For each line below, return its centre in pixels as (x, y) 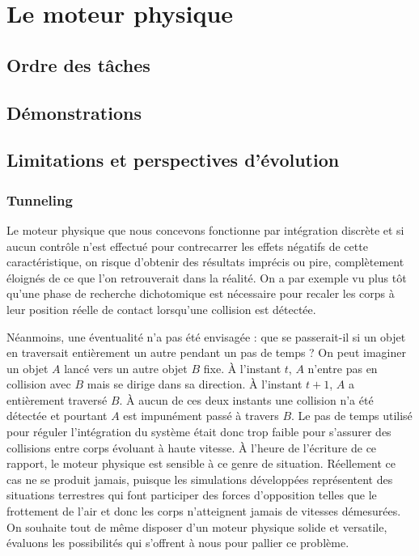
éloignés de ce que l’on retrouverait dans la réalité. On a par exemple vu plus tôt (207, 277)
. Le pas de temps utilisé (352, 416)
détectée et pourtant (57, 416)
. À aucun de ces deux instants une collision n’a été (246, 399)
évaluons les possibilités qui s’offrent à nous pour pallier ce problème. (178, 543)
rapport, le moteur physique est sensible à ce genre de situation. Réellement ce (201, 463)
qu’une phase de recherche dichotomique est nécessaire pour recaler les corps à (201, 293)
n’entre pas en (343, 368)
